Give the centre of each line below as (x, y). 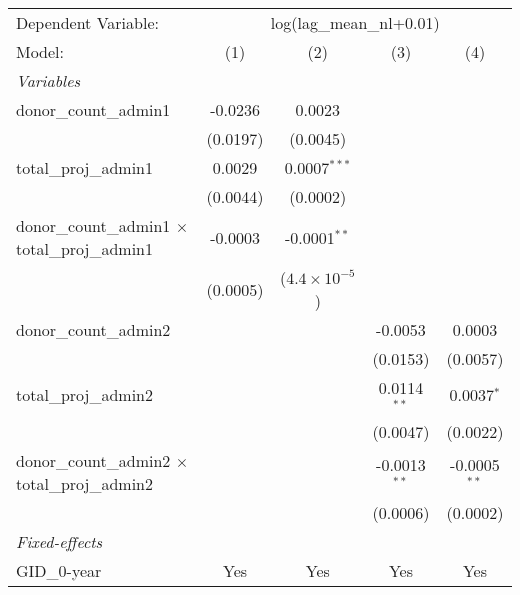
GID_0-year (59, 570)
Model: (40, 51)
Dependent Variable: (87, 22)
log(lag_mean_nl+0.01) (355, 22)
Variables (48, 80)
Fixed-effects (59, 541)
